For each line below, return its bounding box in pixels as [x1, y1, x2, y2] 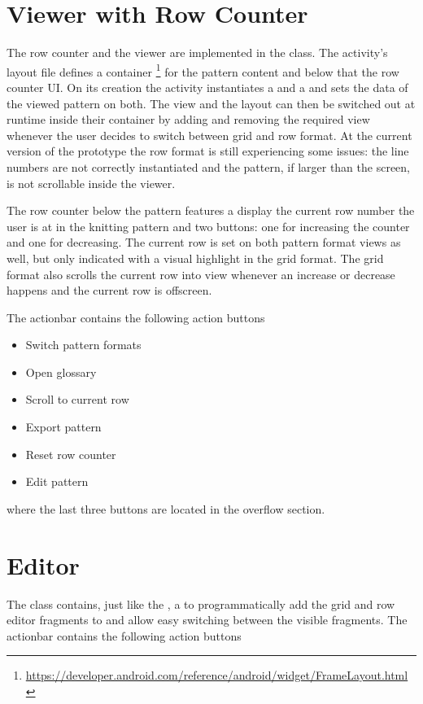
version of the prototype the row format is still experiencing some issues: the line [7, 142, 409, 160]
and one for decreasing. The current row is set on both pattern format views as [7, 234, 401, 251]
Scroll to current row [25, 391, 129, 408]
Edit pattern [25, 473, 89, 490]
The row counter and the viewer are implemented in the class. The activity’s [7, 44, 388, 61]
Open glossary [25, 363, 97, 380]
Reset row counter [25, 445, 116, 462]
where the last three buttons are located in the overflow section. [7, 500, 325, 517]
